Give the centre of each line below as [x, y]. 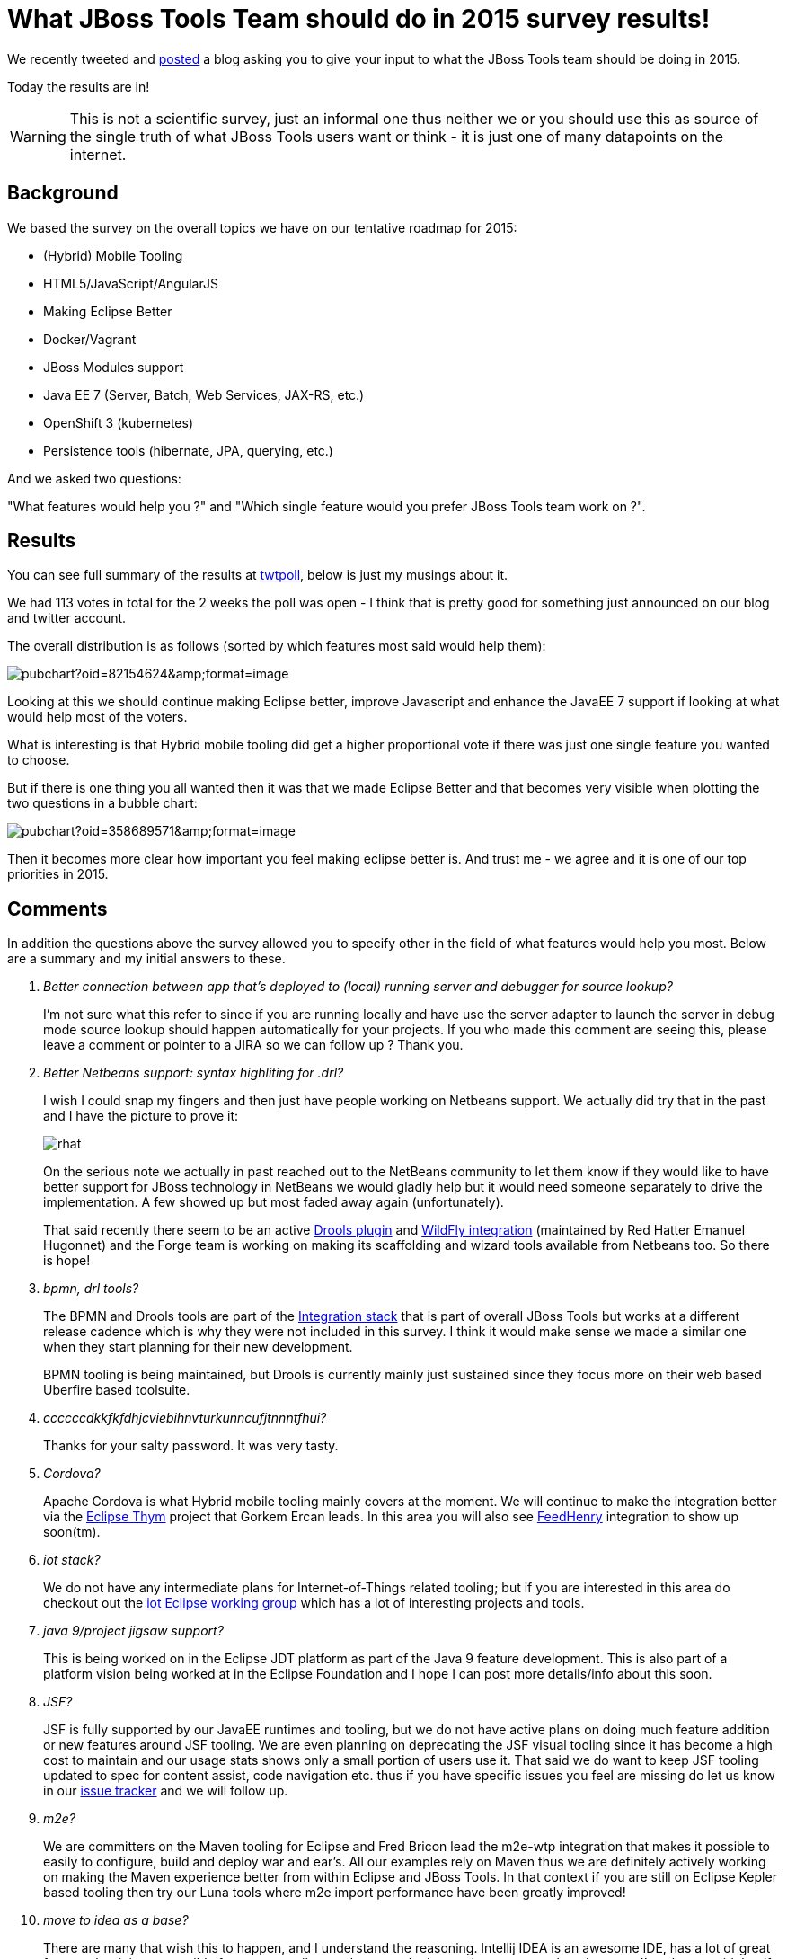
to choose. [39, 760]
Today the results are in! [79, 86]
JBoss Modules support [114, 367]
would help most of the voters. [97, 717]
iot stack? [72, 1560]
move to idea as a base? [116, 1920]
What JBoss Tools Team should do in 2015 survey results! [359, 19]
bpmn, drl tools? [91, 1289]
